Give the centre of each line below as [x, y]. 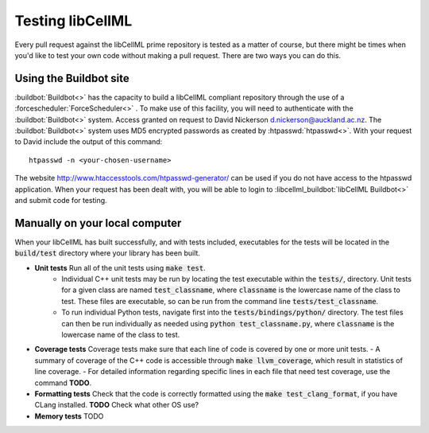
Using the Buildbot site [72, 78]
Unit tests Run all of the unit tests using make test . [120, 267]
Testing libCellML [73, 21]
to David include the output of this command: [89, 142]
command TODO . [63, 383]
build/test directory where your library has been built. [107, 253]
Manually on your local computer [98, 223]
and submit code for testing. [61, 200]
